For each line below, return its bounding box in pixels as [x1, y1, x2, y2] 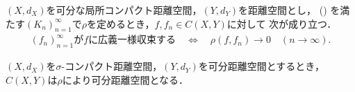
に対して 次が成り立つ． [226, 16, 337, 30]
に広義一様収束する [88, 35, 176, 46]
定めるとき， [97, 16, 155, 30]
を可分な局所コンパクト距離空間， [46, 3, 202, 17]
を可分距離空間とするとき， [198, 59, 324, 73]
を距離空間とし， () [238, 3, 327, 17]
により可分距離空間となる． [62, 72, 189, 86]
